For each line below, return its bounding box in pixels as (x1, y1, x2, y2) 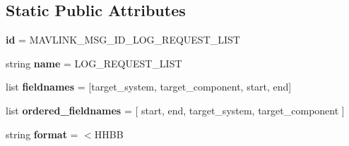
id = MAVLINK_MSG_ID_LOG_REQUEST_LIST (6, 32, 240, 47)
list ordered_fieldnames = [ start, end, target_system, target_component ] (6, 102, 345, 117)
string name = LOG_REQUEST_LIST (6, 55, 182, 70)
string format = (6, 126, 78, 141)
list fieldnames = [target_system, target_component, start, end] (6, 79, 292, 94)
